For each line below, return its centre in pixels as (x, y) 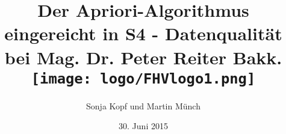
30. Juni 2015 (143, 126)
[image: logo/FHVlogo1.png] (143, 78)
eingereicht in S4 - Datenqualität (143, 33)
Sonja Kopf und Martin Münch (143, 105)
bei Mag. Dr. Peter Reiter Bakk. (143, 57)
